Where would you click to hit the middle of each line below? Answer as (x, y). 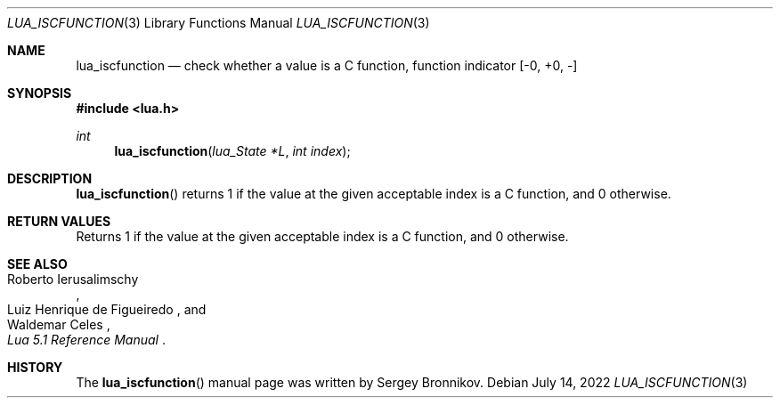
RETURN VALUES (59, 221)
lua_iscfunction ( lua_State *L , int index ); (232, 151)
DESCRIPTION (50, 178)
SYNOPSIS (40, 93)
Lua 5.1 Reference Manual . (86, 340)
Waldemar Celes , (59, 324)
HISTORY (35, 367)
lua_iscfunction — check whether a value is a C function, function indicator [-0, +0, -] (327, 65)
